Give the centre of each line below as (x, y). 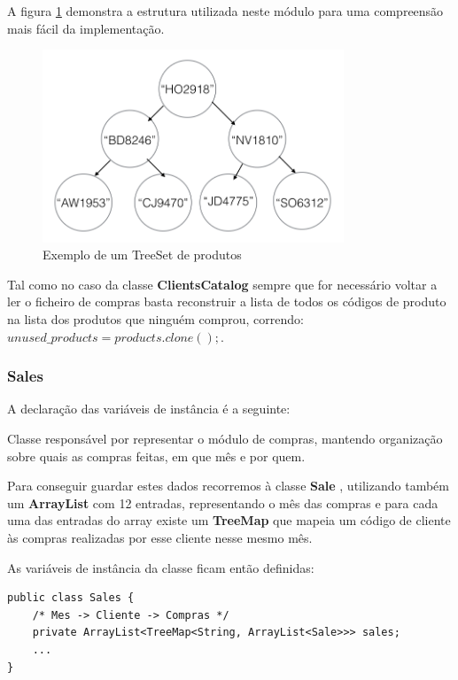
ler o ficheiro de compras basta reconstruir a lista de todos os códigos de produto (227, 301)
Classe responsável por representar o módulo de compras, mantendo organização (225, 439)
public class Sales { (71, 598)
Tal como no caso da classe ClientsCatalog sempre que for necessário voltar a (222, 284)
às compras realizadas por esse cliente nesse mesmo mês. (160, 537)
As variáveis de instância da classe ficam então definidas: (161, 567)
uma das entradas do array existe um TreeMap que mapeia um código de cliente (229, 520)
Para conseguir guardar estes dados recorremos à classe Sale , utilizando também (228, 486)
